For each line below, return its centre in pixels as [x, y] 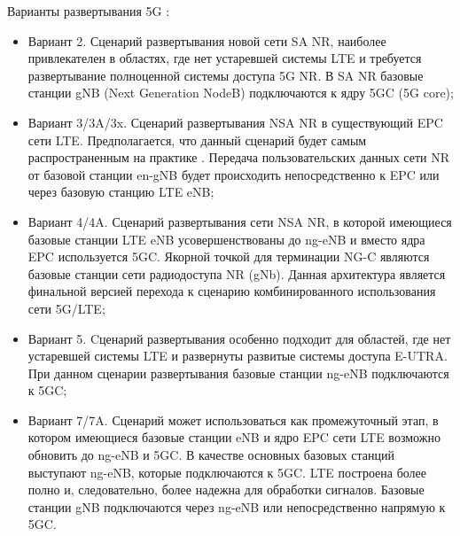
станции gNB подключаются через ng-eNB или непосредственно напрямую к [237, 506]
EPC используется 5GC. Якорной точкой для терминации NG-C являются [229, 256]
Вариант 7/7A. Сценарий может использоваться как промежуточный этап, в [233, 419]
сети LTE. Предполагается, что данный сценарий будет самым [197, 140]
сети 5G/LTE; [66, 308]
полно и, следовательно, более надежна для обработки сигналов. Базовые [226, 489]
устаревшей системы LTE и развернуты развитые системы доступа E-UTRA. [238, 356]
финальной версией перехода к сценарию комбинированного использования [232, 291]
